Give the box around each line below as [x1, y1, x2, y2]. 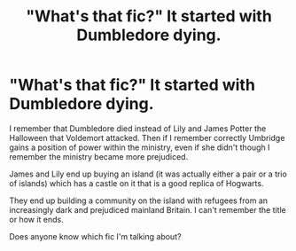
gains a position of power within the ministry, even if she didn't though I [9, 142, 270, 153]
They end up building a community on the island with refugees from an [9, 195, 269, 206]
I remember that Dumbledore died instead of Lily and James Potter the [9, 122, 267, 134]
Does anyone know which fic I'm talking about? [9, 231, 182, 241]
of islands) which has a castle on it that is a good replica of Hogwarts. [9, 177, 264, 188]
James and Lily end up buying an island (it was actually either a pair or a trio [9, 169, 288, 179]
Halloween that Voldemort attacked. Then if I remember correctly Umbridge [9, 132, 285, 143]
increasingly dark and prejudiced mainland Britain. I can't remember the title [9, 204, 286, 215]
